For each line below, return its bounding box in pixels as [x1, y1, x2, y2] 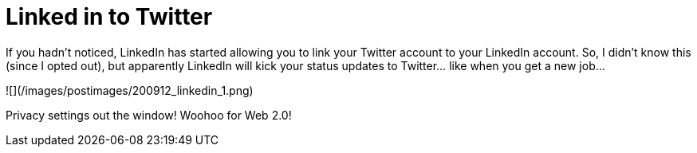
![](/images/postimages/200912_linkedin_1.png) [6, 83, 254, 97]
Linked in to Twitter [6, 3, 213, 30]
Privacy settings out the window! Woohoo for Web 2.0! [6, 108, 292, 122]
